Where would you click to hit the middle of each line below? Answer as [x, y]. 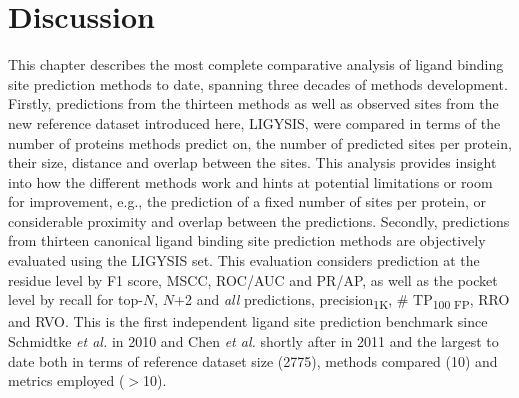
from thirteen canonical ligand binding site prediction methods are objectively [247, 240]
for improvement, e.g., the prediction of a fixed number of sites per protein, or [247, 201]
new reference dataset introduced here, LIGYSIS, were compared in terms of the [254, 122]
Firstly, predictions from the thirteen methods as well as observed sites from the [253, 103]
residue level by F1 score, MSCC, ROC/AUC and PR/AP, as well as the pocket [253, 279]
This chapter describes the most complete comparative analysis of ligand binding [256, 64]
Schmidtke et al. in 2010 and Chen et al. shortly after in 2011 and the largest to [253, 340]
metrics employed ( [66, 380]
